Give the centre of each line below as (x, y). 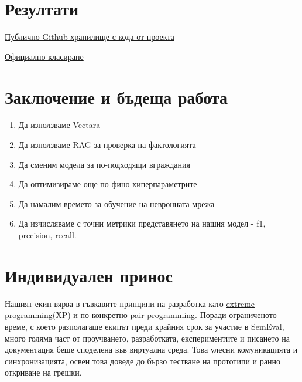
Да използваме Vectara (59, 125)
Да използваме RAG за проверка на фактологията (107, 145)
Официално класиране (44, 56)
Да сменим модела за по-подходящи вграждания (104, 164)
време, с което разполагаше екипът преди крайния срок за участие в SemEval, (145, 326)
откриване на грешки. (43, 372)
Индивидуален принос (89, 275)
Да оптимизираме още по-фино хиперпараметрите (108, 184)
